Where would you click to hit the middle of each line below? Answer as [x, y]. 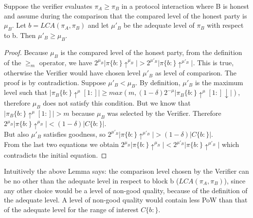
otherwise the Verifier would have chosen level [72, 73]
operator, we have [66, 62]
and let [98, 25]
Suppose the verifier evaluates [48, 6]
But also [17, 134]
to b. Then [20, 35]
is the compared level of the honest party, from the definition [151, 52]
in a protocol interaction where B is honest [185, 6]
